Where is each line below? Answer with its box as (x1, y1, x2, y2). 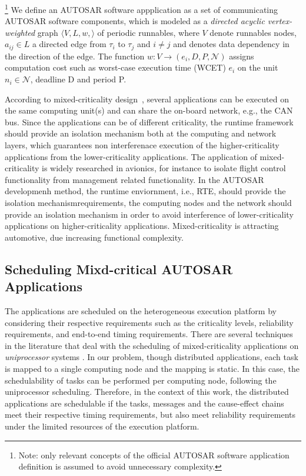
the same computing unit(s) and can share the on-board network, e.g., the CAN (5, 104, 293, 116)
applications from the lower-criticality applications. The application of (5, 150, 257, 162)
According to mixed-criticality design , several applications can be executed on (5, 92, 289, 105)
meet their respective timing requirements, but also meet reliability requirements (5, 408, 296, 421)
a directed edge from (32, 38, 107, 50)
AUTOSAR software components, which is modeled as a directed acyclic (5, 15, 265, 27)
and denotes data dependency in (173, 38, 290, 50)
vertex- (267, 15, 292, 27)
